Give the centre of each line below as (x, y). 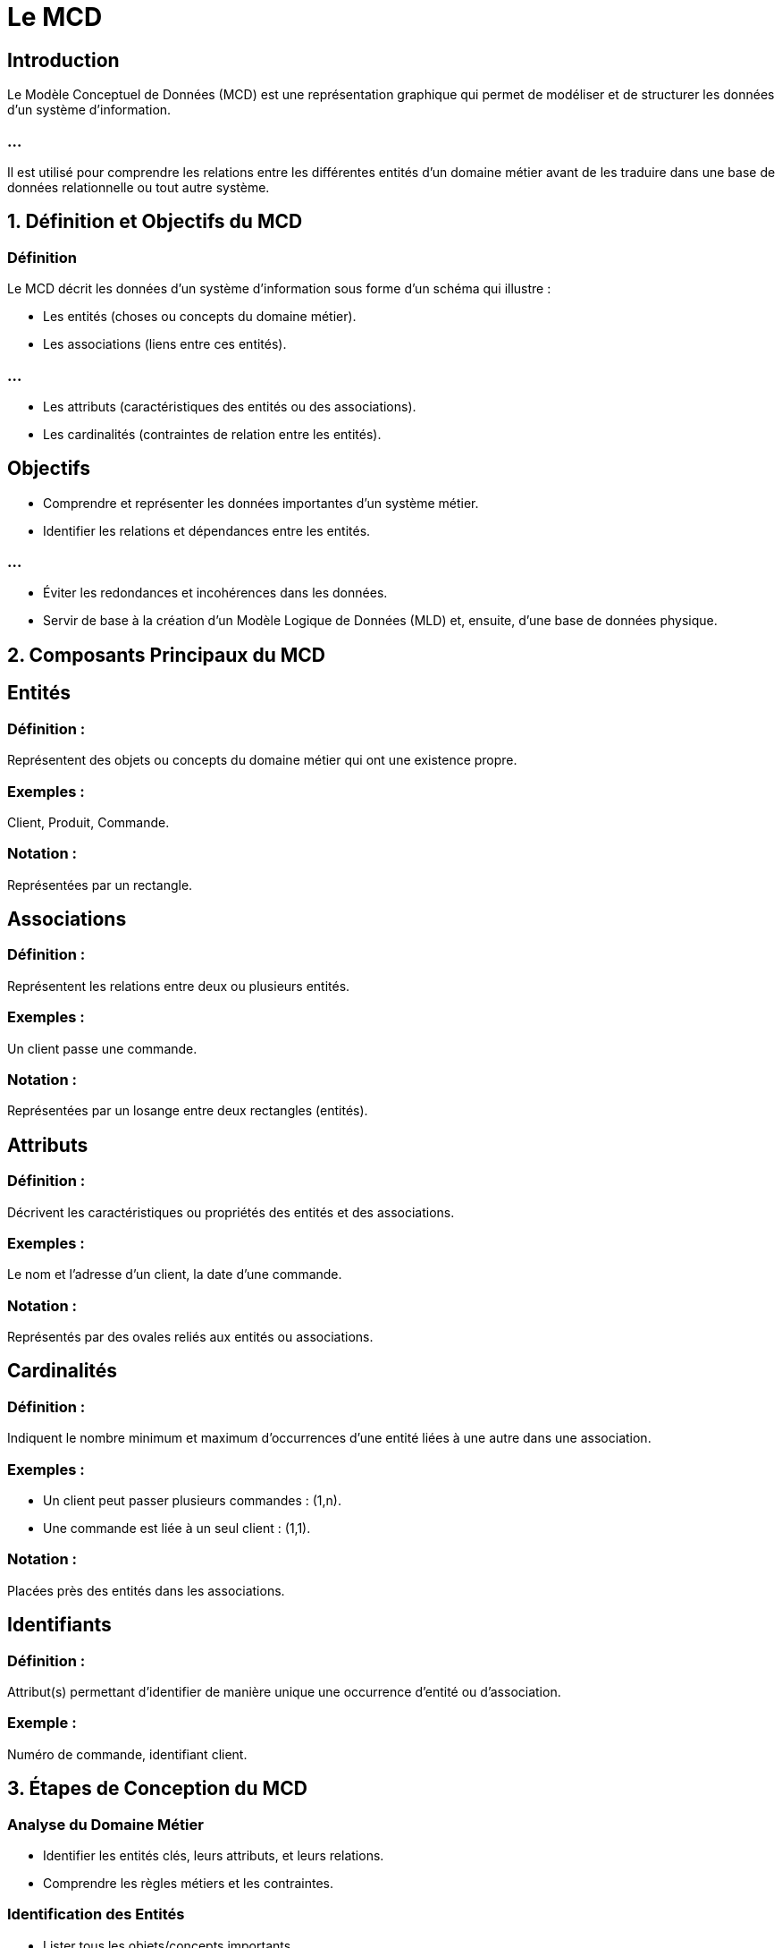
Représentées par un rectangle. (100, 885)
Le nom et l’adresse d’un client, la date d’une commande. (175, 1275)
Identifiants (59, 1625)
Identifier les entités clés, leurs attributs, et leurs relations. (214, 1855)
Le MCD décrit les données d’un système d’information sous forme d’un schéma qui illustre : (279, 289)
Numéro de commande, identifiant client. (127, 1754)
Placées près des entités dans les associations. (146, 1590)
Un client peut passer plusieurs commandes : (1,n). (192, 1501)
